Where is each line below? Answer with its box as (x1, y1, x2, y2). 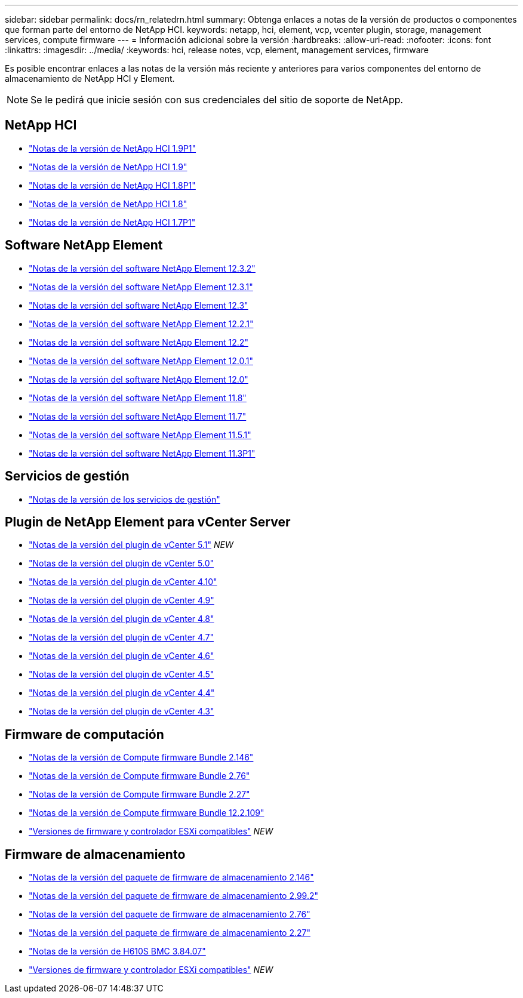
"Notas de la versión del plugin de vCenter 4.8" (29, 614, 214, 624)
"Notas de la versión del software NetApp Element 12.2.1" (29, 318, 254, 329)
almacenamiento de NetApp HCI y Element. (5, 73, 175, 84)
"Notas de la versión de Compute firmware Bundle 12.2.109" (29, 808, 264, 818)
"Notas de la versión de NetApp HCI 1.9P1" (29, 143, 196, 153)
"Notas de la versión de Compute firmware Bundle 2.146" (29, 752, 254, 763)
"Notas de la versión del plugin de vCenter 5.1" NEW (29, 540, 233, 550)
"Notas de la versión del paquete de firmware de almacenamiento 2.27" (29, 928, 310, 938)
